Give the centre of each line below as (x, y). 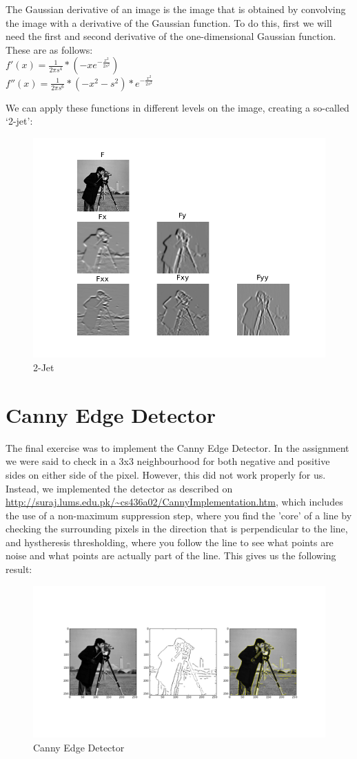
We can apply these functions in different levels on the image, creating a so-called (177, 107)
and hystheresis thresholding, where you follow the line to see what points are (170, 542)
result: (19, 569)
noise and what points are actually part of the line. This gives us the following (171, 555)
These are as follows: (49, 49)
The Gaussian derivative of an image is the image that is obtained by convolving (176, 9)
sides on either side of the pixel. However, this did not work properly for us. (166, 474)
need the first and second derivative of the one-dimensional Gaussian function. (171, 36)
